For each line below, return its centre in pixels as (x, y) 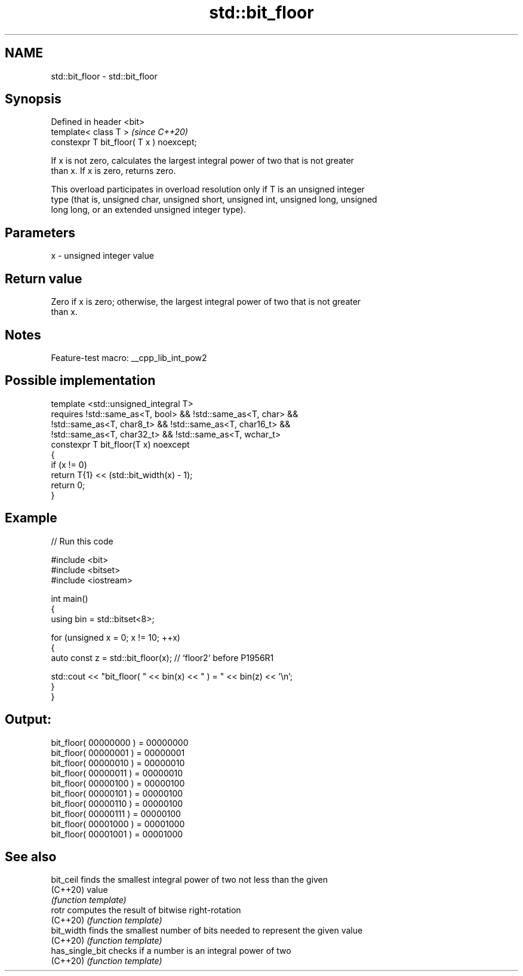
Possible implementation (80, 381)
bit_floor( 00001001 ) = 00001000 (117, 834)
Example (31, 518)
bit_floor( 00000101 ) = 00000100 (117, 793)
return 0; (68, 485)
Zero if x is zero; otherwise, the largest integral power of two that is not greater (206, 302)
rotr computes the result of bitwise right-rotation (146, 910)
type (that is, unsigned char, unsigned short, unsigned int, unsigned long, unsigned (214, 200)
